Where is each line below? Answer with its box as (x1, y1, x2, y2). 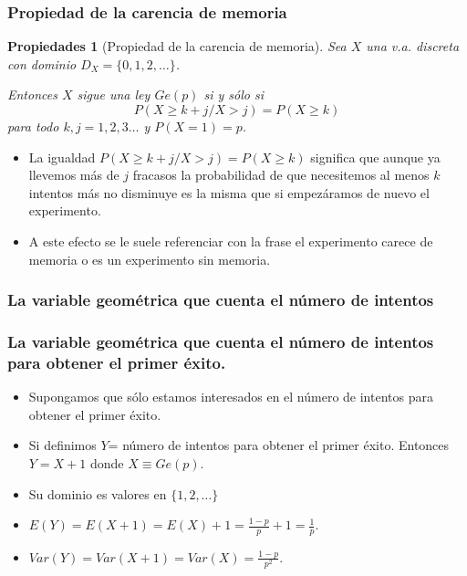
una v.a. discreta (366, 37, 460, 56)
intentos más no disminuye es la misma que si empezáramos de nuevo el (28, 183, 430, 202)
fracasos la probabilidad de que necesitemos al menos (132, 165, 430, 184)
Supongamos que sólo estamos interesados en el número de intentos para (28, 387, 433, 406)
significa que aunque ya (310, 147, 441, 166)
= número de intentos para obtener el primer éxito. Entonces (108, 435, 450, 455)
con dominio (7, 54, 77, 73)
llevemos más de (28, 165, 119, 184)
